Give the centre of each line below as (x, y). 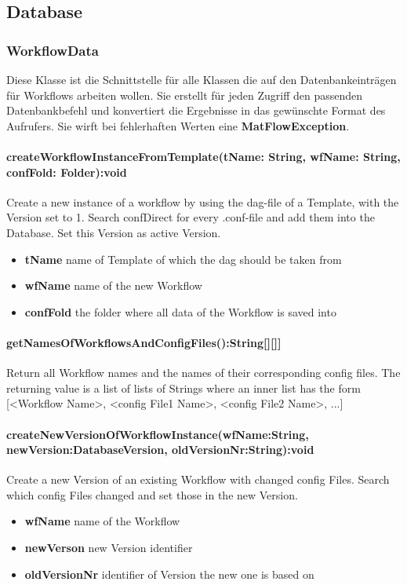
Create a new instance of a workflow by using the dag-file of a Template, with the (203, 201)
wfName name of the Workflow (102, 521)
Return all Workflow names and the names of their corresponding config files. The (203, 373)
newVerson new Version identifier (109, 548)
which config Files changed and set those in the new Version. (152, 494)
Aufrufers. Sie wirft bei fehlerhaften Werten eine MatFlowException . (178, 125)
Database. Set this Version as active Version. (114, 232)
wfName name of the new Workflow (113, 285)
